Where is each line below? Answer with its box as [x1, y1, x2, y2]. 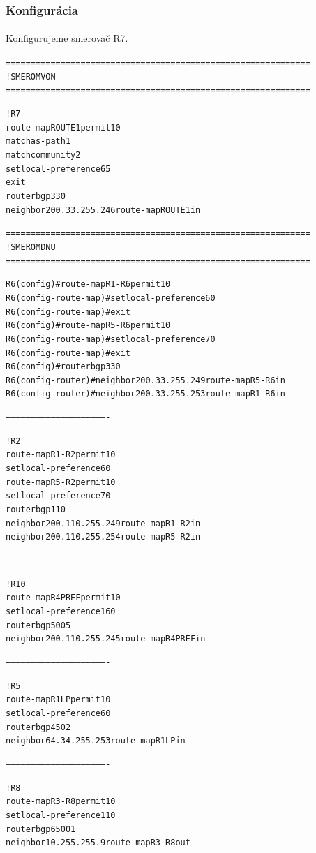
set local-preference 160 [6, 607, 116, 616]
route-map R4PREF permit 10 [6, 593, 121, 603]
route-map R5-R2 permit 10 [6, 477, 116, 487]
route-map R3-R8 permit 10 [6, 796, 116, 807]
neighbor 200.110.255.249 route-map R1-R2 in [6, 518, 201, 528]
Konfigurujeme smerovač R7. [6, 31, 128, 45]
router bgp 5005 [6, 620, 71, 630]
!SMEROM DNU [6, 242, 56, 252]
